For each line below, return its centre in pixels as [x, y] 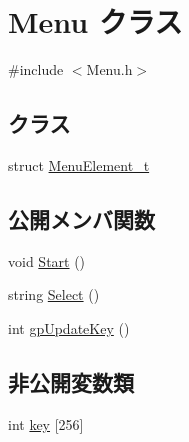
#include [36, 69]
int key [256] [46, 423]
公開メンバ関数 [81, 218]
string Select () [54, 294]
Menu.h [109, 69]
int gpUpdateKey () [69, 327]
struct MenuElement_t [79, 164]
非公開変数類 [71, 381]
